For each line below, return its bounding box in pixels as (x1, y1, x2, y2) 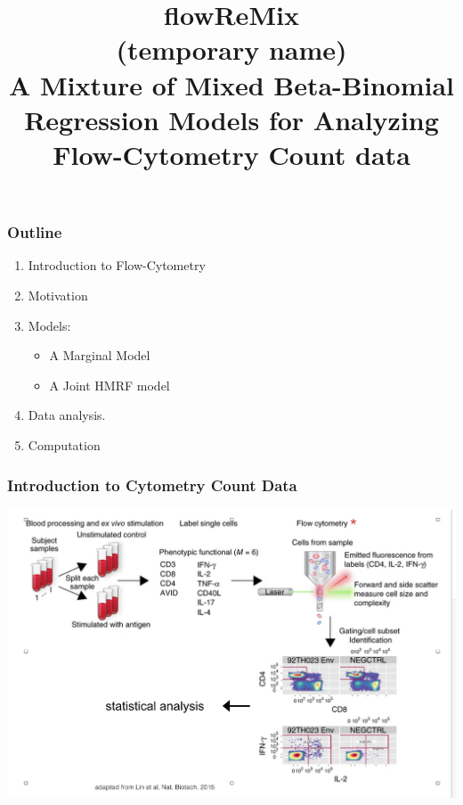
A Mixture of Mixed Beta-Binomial (8, 66, 454, 103)
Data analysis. (28, 406, 106, 424)
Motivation (28, 286, 88, 305)
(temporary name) (116, 31, 347, 68)
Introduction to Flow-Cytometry (28, 256, 206, 275)
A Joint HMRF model (49, 375, 170, 394)
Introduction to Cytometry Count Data (7, 473, 297, 496)
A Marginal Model (49, 346, 150, 365)
